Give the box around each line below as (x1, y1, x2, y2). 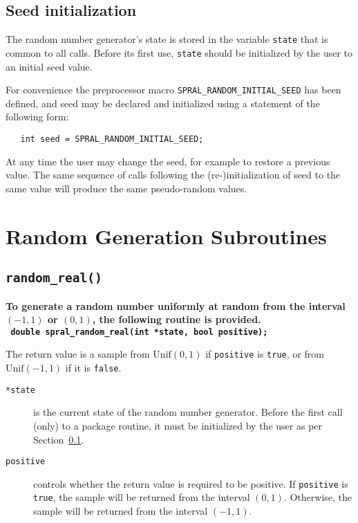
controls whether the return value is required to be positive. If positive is (33, 476, 348, 490)
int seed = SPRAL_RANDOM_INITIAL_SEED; (20, 134, 204, 144)
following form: (6, 109, 69, 124)
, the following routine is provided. (92, 312, 261, 327)
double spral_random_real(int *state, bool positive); (10, 327, 268, 337)
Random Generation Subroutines (6, 221, 327, 250)
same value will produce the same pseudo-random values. (6, 181, 247, 195)
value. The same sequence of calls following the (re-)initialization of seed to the (6, 167, 341, 182)
